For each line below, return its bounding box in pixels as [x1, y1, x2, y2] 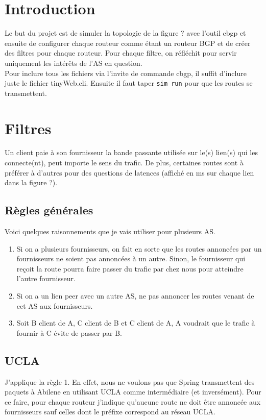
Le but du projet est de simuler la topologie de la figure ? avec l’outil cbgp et [5, 28, 246, 38]
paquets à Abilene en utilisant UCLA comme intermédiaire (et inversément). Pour [5, 386, 261, 397]
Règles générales [5, 202, 93, 218]
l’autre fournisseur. [16, 273, 76, 284]
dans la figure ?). [5, 177, 58, 188]
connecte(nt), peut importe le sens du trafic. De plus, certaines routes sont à [5, 157, 244, 168]
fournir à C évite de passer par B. [16, 327, 123, 338]
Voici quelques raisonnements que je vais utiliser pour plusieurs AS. [5, 226, 215, 237]
